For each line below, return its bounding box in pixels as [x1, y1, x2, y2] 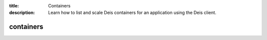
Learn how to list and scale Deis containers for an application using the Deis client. [48, 10, 217, 16]
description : [9, 10, 35, 16]
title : [9, 3, 19, 8]
